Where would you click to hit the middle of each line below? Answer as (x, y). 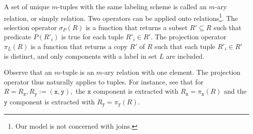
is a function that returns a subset (137, 27)
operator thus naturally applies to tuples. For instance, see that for (104, 81)
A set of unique (27, 6)
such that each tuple (185, 46)
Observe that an (28, 72)
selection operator (30, 27)
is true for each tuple (92, 37)
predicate (18, 37)
